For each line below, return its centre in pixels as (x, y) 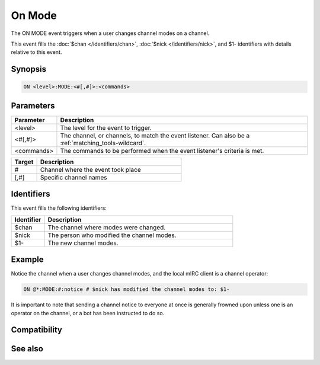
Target (24, 162)
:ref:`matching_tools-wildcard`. (103, 143)
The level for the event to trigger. (106, 127)
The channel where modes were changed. (107, 227)
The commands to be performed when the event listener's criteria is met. (162, 151)
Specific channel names (73, 177)
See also (27, 349)
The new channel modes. (83, 243)
